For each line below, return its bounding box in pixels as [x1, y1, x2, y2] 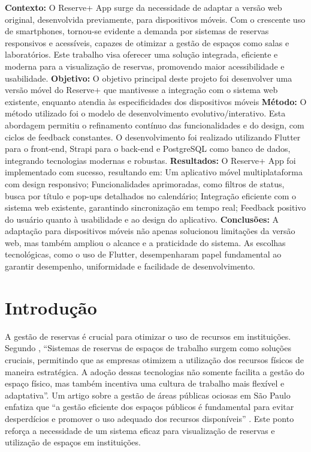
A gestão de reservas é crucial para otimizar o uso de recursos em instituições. [5, 330, 291, 342]
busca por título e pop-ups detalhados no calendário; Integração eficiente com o [5, 189, 297, 202]
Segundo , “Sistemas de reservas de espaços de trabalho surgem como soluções [5, 342, 291, 354]
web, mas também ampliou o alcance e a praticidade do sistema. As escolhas [5, 236, 286, 249]
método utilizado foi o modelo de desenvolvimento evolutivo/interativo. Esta [5, 107, 286, 119]
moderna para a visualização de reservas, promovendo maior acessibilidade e [5, 59, 285, 72]
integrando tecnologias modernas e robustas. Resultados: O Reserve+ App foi [5, 154, 296, 166]
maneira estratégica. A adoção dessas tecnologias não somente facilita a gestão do [5, 365, 304, 378]
